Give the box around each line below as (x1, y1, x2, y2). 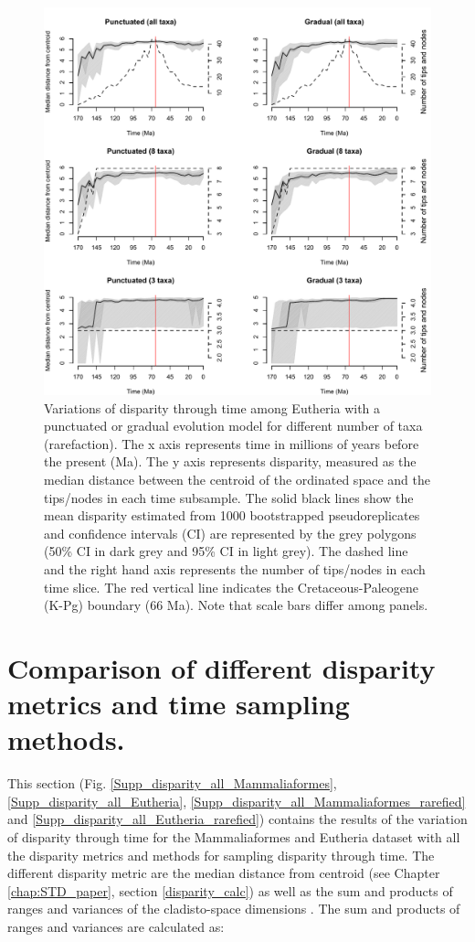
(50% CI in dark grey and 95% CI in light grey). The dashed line (44, 541, 408, 561)
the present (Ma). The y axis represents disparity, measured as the (44, 452, 417, 471)
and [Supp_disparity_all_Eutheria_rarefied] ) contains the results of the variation (7, 809, 468, 829)
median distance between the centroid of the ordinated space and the (44, 469, 430, 488)
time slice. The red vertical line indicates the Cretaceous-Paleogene (44, 577, 418, 596)
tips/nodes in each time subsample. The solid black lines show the (44, 487, 414, 507)
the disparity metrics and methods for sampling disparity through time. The (7, 845, 435, 864)
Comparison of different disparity (7, 648, 436, 686)
